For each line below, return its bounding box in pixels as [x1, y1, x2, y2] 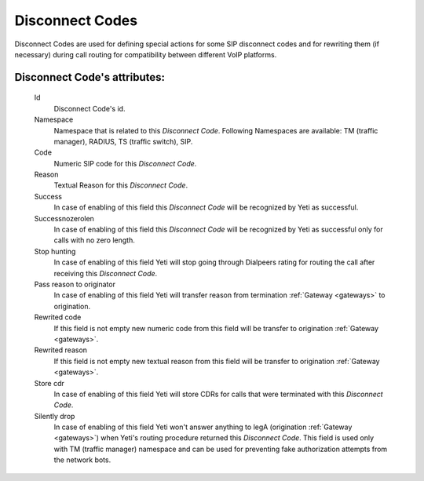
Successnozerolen [34, 213, 94, 223]
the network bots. [53, 455, 111, 465]
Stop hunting [34, 246, 76, 256]
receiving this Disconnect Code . [53, 268, 158, 278]
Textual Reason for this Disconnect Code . [53, 180, 188, 190]
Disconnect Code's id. [53, 104, 126, 113]
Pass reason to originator [34, 279, 115, 289]
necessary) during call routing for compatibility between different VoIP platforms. [14, 49, 277, 59]
